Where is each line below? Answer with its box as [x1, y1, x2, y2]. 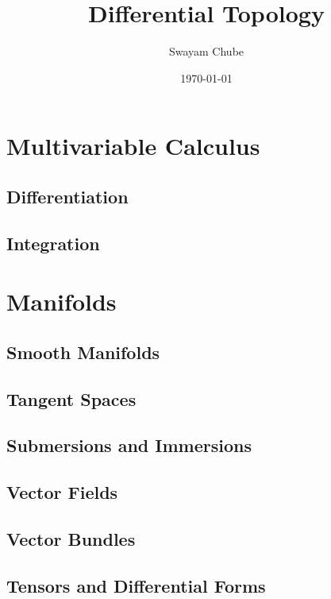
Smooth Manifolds [6, 339, 160, 364]
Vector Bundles [6, 526, 136, 551]
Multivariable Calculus [6, 129, 260, 162]
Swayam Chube [168, 43, 244, 60]
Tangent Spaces [6, 386, 137, 411]
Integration [6, 230, 100, 255]
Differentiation [6, 184, 129, 208]
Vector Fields [6, 480, 118, 504]
